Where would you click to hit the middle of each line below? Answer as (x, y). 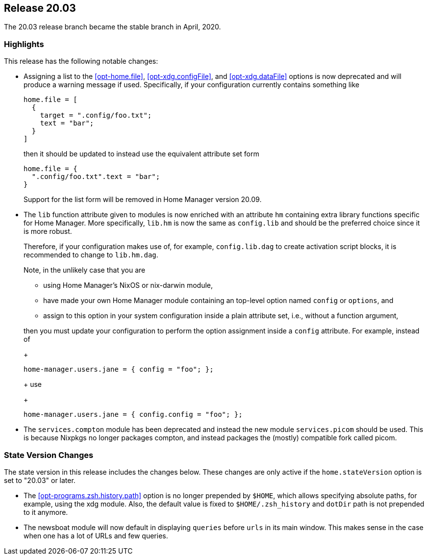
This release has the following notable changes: (81, 61)
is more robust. (48, 231)
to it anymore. (46, 512)
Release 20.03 (40, 8)
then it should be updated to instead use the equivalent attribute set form (141, 154)
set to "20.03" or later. (40, 480)
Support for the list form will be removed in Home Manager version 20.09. (143, 200)
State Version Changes (49, 455)
